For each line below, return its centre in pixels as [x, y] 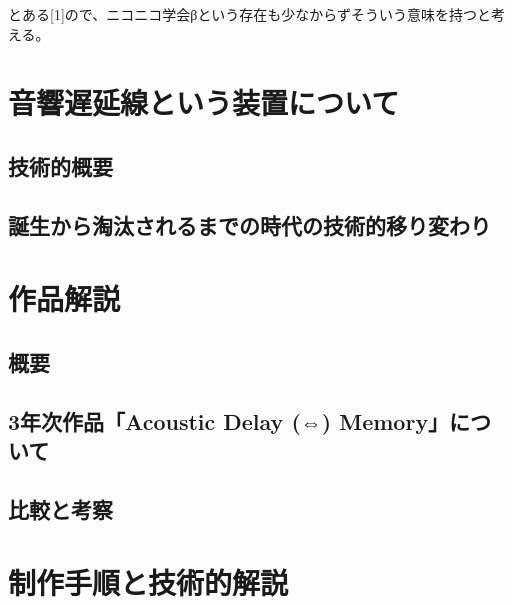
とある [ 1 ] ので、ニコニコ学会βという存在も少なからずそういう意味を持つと [250, 14]
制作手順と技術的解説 [148, 582]
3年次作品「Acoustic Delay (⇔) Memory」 [229, 420]
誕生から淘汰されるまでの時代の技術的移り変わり [249, 224]
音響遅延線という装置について [204, 102]
